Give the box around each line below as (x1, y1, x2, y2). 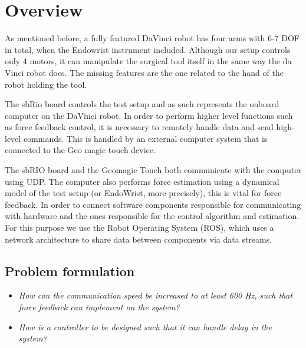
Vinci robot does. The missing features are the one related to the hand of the (5, 66, 284, 78)
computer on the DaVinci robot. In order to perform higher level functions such (5, 109, 293, 121)
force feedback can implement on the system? (18, 301, 180, 313)
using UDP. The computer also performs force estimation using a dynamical (5, 175, 279, 187)
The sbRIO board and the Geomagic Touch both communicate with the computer (5, 164, 301, 176)
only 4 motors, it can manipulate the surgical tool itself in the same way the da (5, 55, 292, 67)
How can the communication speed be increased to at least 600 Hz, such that (18, 289, 293, 301)
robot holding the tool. (5, 78, 87, 90)
